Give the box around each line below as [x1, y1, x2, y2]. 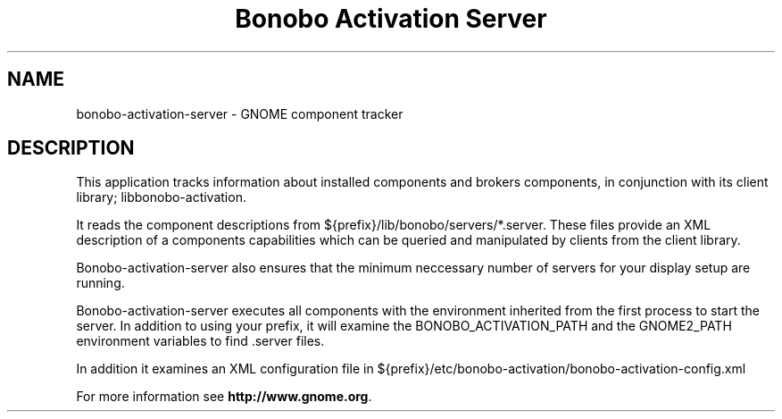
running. [76, 275, 125, 291]
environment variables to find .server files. [76, 333, 325, 349]
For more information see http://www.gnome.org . [76, 389, 372, 405]
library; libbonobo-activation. [76, 189, 246, 205]
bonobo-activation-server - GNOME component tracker [76, 105, 403, 122]
